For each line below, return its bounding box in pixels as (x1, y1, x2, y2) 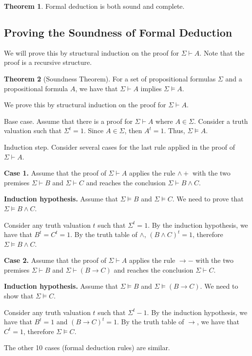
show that (4, 291, 34, 301)
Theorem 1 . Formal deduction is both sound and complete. (4, 1, 185, 11)
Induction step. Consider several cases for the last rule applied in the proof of (4, 141, 235, 152)
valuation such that (4, 125, 62, 136)
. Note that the (199, 47, 245, 58)
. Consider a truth (194, 116, 248, 126)
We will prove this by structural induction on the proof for (4, 47, 179, 58)
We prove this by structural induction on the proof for (4, 99, 166, 110)
